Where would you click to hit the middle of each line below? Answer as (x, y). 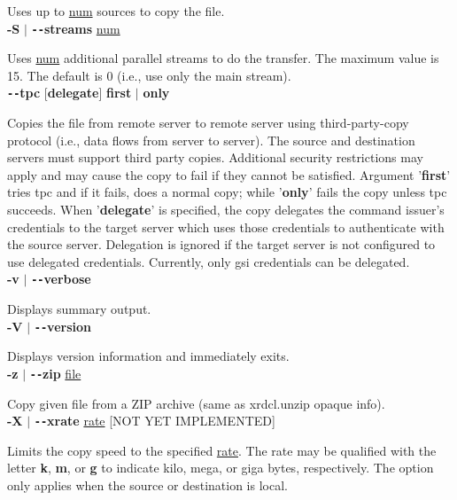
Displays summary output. (79, 309)
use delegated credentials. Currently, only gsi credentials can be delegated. (209, 261)
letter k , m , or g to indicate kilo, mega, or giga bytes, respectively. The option (221, 468)
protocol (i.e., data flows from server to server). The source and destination (211, 140)
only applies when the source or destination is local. (147, 485)
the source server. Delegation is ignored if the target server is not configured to (221, 244)
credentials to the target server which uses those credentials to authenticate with (226, 227)
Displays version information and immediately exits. (148, 356)
